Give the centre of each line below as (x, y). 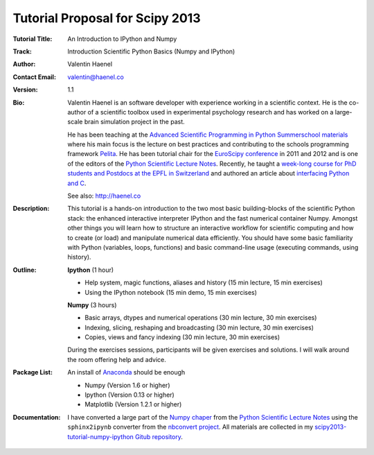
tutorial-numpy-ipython (101, 436)
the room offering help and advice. (117, 359)
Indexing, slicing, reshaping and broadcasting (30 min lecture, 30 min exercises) (199, 327)
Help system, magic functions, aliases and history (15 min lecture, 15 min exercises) (204, 283)
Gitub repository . (159, 436)
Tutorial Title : (33, 39)
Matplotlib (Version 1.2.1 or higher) (133, 404)
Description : (31, 209)
